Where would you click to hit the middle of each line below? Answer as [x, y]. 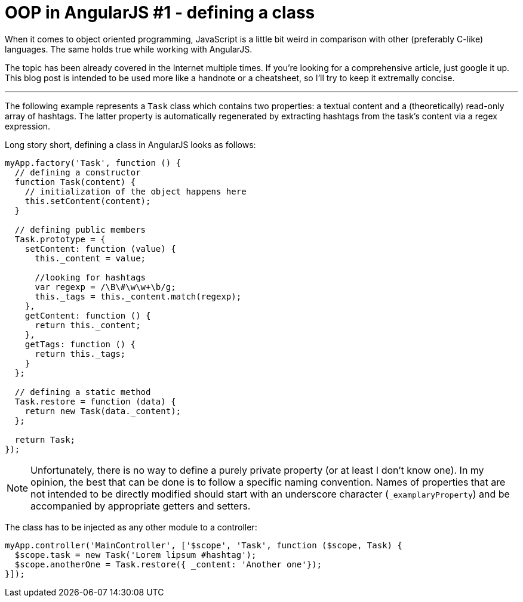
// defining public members [80, 229]
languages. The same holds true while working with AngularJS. [129, 49]
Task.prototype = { [60, 239]
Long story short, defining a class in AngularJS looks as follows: [130, 144]
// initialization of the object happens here [136, 191]
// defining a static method [83, 392]
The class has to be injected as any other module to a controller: [131, 527]
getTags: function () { [80, 344]
